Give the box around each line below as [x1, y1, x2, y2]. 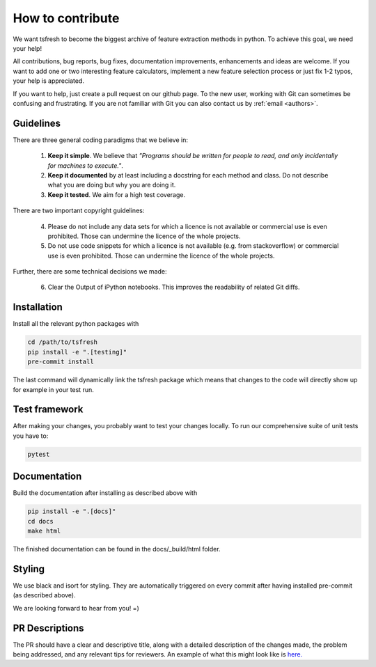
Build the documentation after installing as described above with [13, 489, 198, 497]
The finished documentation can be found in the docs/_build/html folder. [13, 545, 221, 554]
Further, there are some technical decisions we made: [13, 267, 167, 276]
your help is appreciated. [13, 77, 85, 85]
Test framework [13, 404, 84, 416]
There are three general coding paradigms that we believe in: [13, 136, 188, 144]
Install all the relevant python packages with [13, 320, 139, 328]
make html [27, 527, 61, 535]
